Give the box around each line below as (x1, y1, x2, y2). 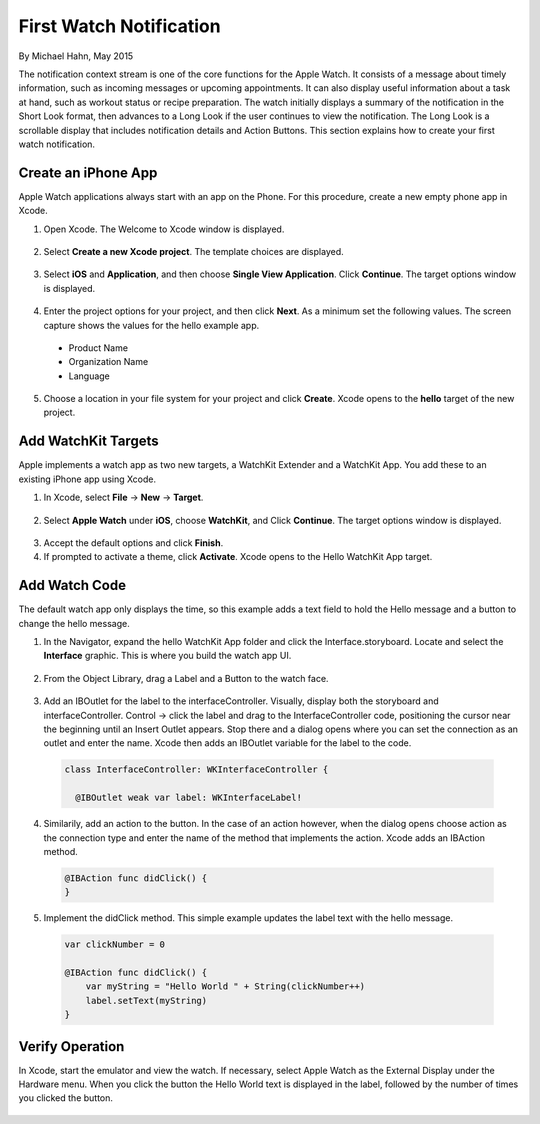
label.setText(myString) (85, 995, 208, 1006)
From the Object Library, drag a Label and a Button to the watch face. (43, 672, 329, 684)
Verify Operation (18, 1038, 125, 1055)
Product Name (68, 341, 129, 354)
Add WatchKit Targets (18, 433, 159, 450)
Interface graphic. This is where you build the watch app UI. (43, 650, 292, 662)
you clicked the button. (18, 1092, 114, 1104)
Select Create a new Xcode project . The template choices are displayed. (43, 245, 344, 257)
